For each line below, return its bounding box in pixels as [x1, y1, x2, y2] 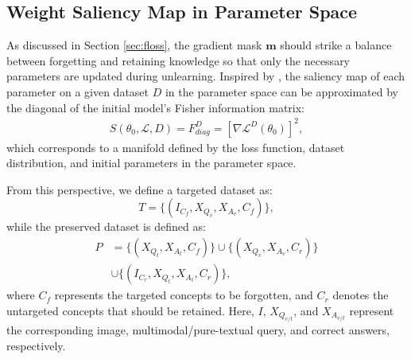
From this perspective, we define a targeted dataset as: [6, 181, 273, 197]
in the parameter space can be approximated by [165, 83, 398, 100]
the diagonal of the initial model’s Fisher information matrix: [6, 99, 305, 115]
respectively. [6, 337, 66, 353]
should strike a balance [280, 37, 392, 53]
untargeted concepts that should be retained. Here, [6, 302, 254, 318]
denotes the [332, 287, 389, 303]
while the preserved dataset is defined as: [6, 218, 206, 235]
